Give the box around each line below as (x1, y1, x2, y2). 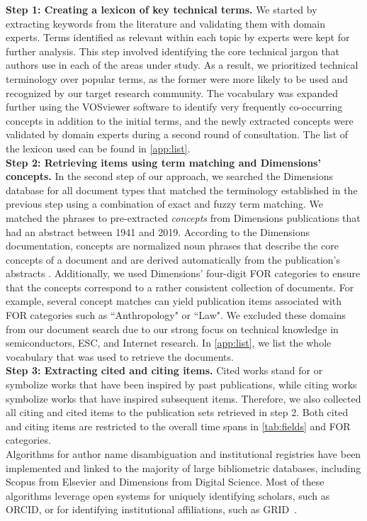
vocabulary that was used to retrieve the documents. (6, 349, 234, 364)
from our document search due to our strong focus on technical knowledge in (6, 321, 339, 336)
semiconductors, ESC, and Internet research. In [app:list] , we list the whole (6, 335, 332, 350)
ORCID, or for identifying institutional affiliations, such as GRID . (6, 502, 298, 517)
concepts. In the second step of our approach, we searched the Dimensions (6, 169, 334, 184)
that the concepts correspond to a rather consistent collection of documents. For (6, 279, 354, 294)
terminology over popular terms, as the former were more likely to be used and (6, 71, 349, 86)
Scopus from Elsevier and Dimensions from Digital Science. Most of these (6, 474, 324, 489)
